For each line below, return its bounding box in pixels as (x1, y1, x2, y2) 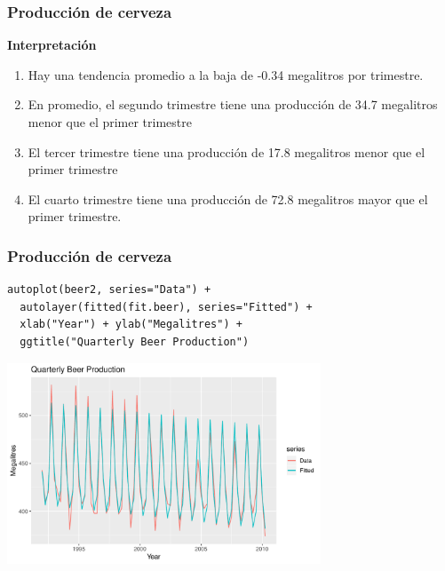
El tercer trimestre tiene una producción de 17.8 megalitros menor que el (28, 142, 425, 161)
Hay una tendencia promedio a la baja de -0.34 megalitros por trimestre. (28, 65, 424, 83)
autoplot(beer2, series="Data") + (7, 283, 211, 297)
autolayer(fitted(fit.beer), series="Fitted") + (20, 300, 313, 313)
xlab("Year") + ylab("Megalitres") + (20, 318, 242, 331)
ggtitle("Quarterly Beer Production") (20, 335, 250, 348)
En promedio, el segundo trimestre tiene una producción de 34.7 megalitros (28, 95, 438, 114)
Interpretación (7, 36, 97, 54)
